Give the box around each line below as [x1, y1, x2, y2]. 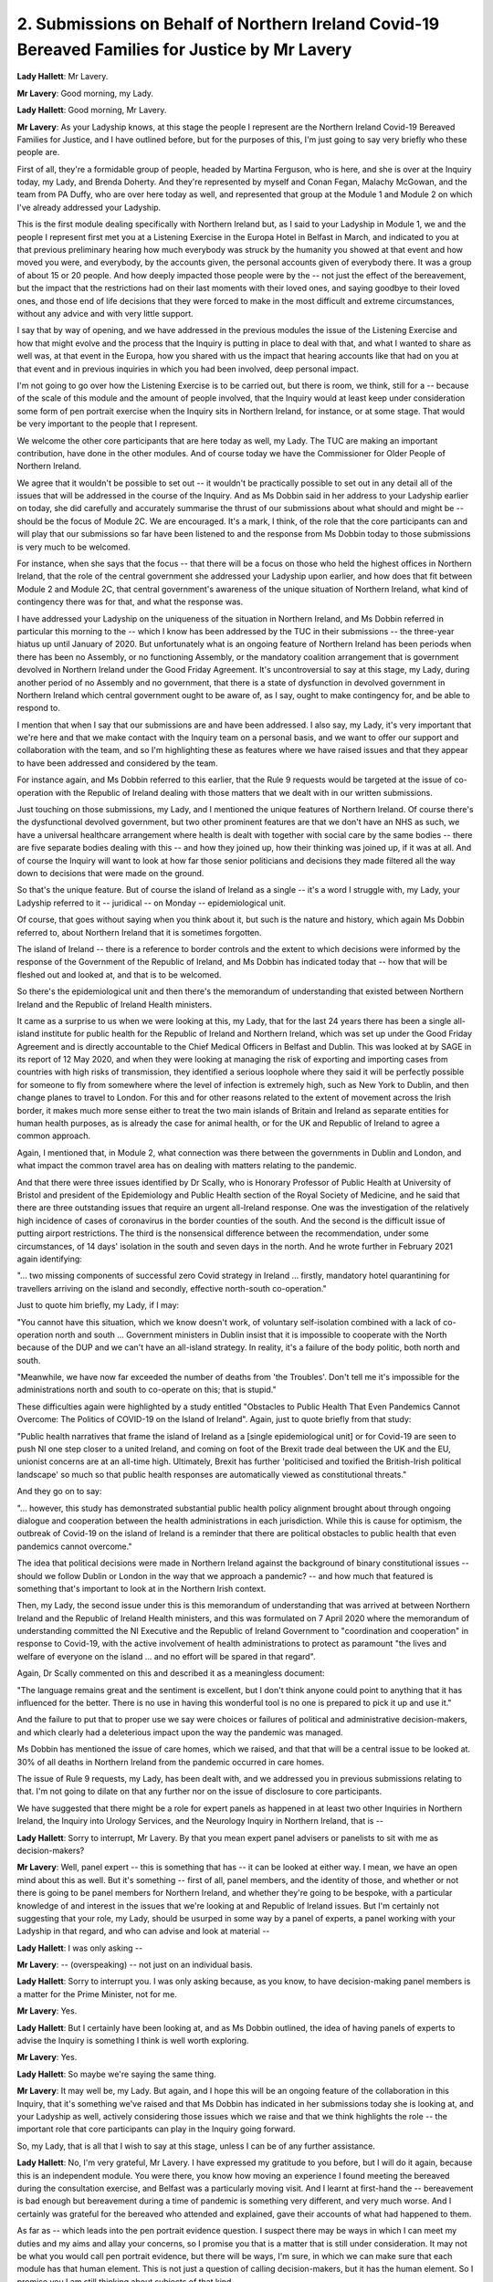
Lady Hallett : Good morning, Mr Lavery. [16, 105, 167, 116]
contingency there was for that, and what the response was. [16, 596, 244, 607]
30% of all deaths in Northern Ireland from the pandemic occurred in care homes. [16, 1756, 324, 1767]
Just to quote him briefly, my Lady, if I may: [16, 1300, 180, 1311]
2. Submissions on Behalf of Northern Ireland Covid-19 [16, 14, 440, 34]
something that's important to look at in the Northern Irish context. [16, 1583, 267, 1594]
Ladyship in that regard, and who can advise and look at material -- [16, 1926, 270, 1937]
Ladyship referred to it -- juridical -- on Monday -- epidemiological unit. [16, 897, 287, 908]
